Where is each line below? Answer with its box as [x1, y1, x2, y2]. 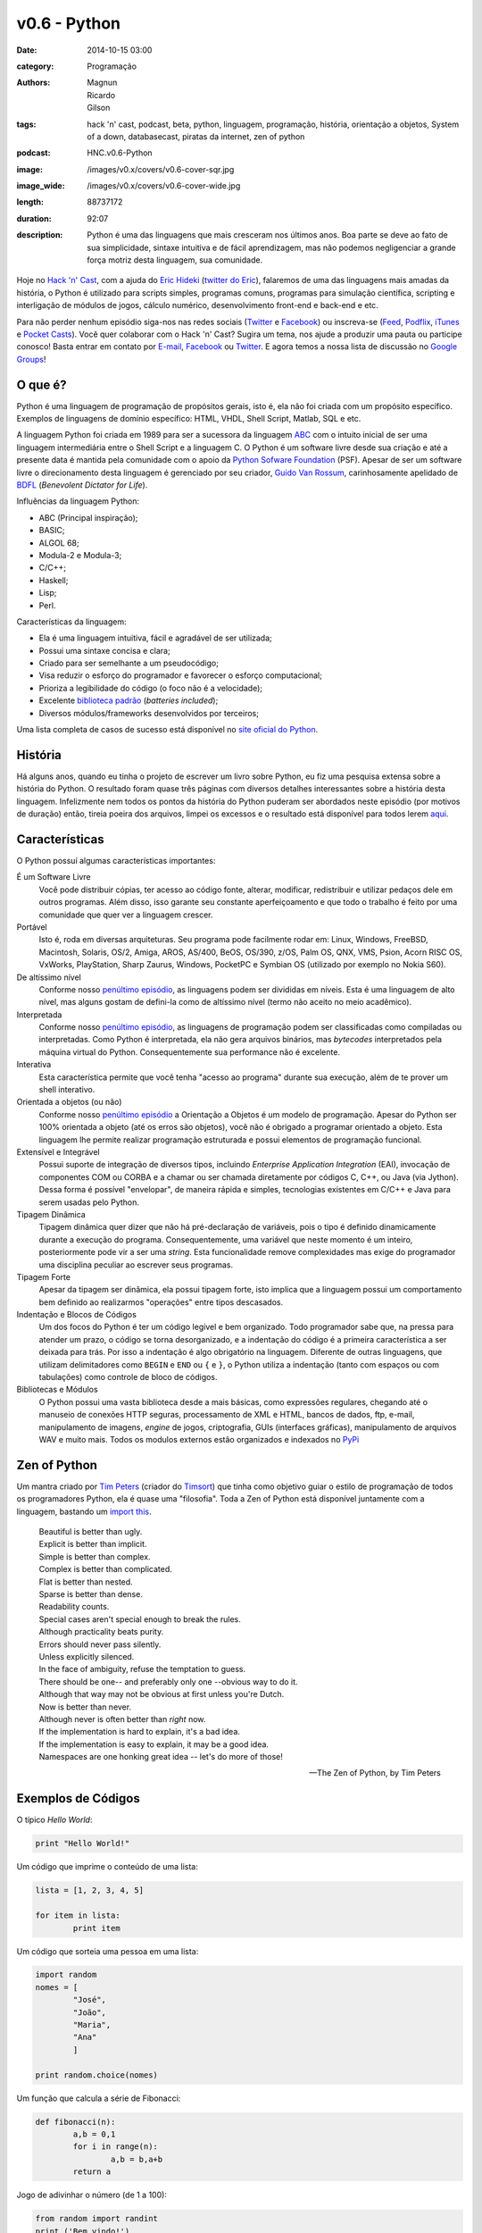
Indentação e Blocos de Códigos [16, 1309, 137, 1320]
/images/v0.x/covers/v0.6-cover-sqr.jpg [87, 163, 235, 174]
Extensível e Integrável [16, 1147, 100, 1157]
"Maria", [72, 2020, 112, 2030]
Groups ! [16, 354, 46, 364]
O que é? [16, 377, 67, 392]
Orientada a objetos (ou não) [16, 1097, 122, 1108]
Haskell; [38, 574, 69, 585]
